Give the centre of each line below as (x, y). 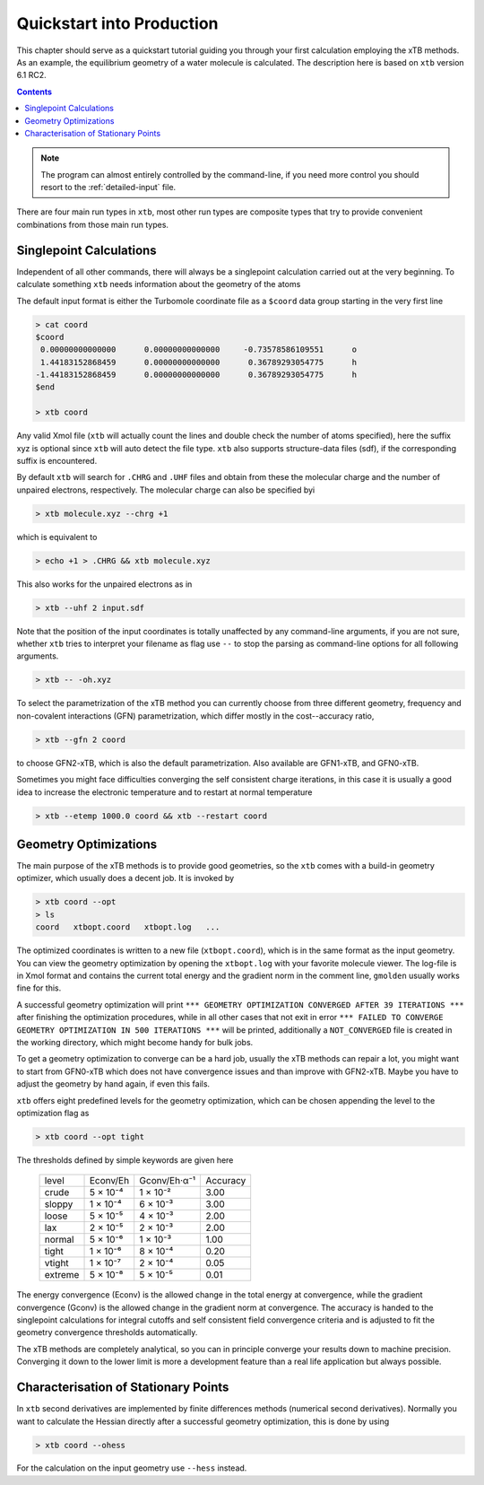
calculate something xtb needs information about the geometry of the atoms (159, 284)
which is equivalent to (57, 537)
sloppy (59, 1204)
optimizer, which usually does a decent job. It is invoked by (125, 878)
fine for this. (39, 988)
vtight (56, 1263)
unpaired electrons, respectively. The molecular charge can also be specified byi (166, 490)
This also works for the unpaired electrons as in (104, 584)
